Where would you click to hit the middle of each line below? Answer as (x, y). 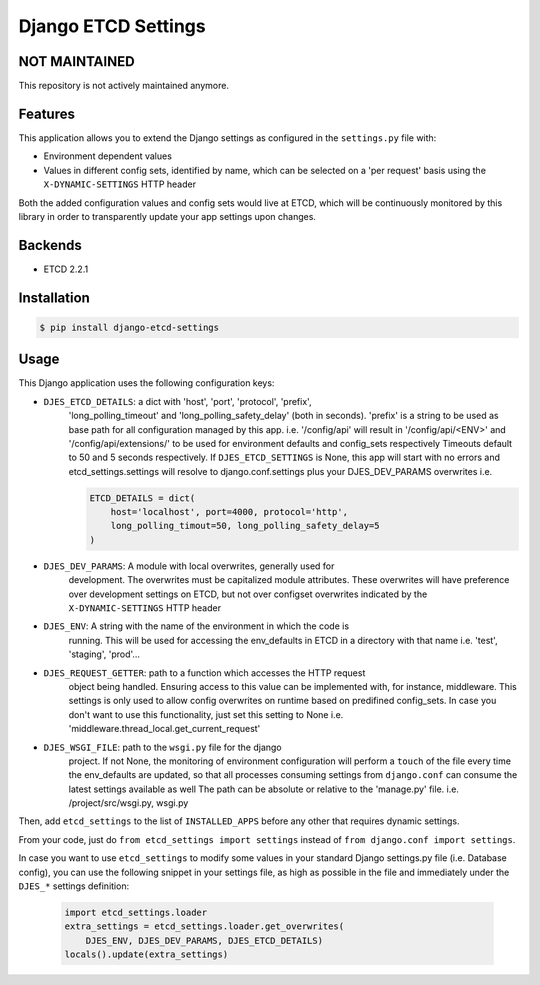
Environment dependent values (107, 156)
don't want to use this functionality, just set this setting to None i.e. (206, 714)
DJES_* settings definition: (74, 886)
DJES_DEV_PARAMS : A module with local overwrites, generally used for (189, 566)
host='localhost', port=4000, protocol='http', (229, 512)
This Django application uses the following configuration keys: (146, 383)
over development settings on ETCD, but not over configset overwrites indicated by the (248, 594)
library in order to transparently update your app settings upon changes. (167, 216)
